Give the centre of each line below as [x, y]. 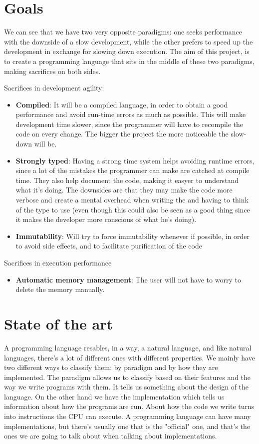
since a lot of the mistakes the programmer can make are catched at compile [132, 170]
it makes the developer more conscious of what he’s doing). [106, 219]
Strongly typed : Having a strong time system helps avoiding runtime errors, [135, 160]
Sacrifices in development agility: [54, 88]
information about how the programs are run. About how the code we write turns [129, 406]
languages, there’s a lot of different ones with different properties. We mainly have [129, 357]
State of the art [59, 323]
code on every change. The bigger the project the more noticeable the [122, 134]
